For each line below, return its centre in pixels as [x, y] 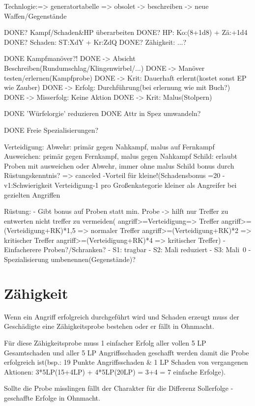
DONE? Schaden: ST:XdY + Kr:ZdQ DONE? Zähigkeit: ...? [95, 42]
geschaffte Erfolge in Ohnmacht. [52, 397]
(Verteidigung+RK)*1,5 [40, 230]
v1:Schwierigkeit [28, 185]
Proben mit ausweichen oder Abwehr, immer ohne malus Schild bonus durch [119, 165]
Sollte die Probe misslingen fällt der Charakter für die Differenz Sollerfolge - [119, 388]
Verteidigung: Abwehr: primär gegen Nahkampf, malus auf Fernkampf [109, 146]
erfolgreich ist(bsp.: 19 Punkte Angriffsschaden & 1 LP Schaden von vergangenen [126, 362]
